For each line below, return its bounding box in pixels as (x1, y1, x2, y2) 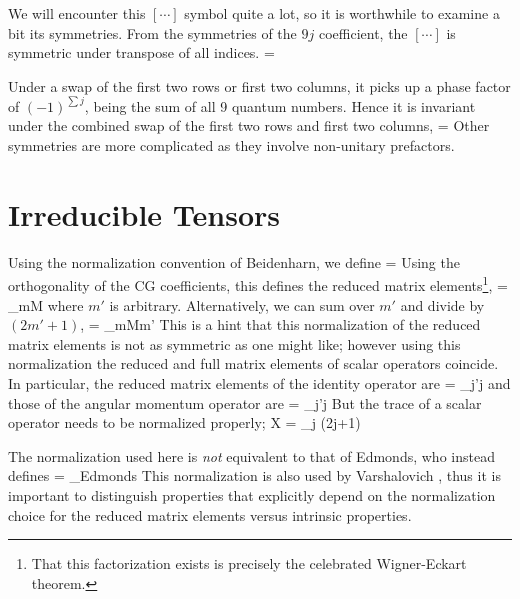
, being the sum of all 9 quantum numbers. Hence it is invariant (84, 95, 476, 116)
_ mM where (8, 294, 84, 315)
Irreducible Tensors (8, 193, 280, 234)
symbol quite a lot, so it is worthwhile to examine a (184, 3, 500, 23)
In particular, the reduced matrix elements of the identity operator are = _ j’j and (8, 373, 511, 393)
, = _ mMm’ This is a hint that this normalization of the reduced (80, 314, 481, 335)
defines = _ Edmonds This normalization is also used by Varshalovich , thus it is (8, 465, 501, 486)
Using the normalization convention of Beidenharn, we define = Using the (8, 251, 460, 272)
